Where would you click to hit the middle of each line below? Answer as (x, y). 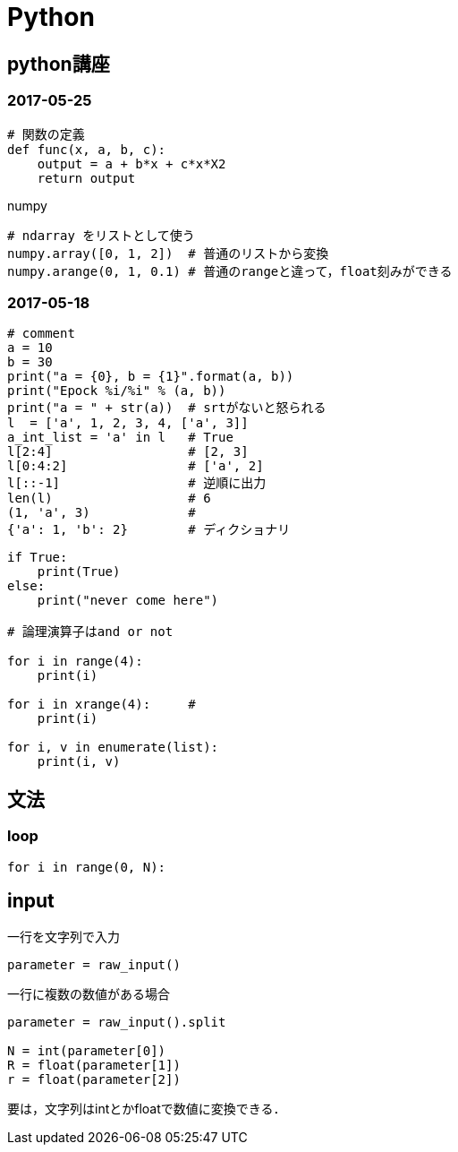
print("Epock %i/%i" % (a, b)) (117, 391)
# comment (41, 334)
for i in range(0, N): (87, 867)
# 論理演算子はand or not (90, 632)
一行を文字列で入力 (64, 937)
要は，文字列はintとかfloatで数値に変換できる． (147, 1109)
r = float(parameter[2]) (94, 1080)
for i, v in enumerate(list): (113, 748)
